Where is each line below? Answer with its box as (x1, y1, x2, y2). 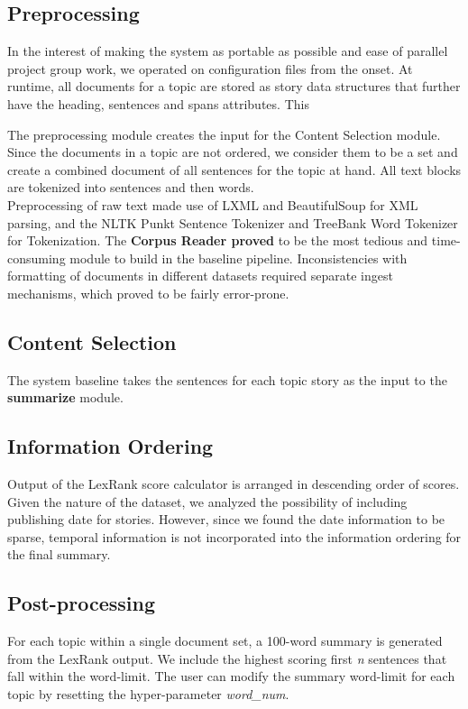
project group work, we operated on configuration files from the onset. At (7, 59, 413, 78)
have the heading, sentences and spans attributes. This (7, 94, 309, 113)
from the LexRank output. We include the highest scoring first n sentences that (7, 649, 447, 668)
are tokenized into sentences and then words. (7, 178, 254, 197)
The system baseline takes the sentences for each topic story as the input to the (7, 370, 447, 389)
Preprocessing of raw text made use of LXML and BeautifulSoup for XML (7, 195, 418, 214)
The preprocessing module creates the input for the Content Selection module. (7, 124, 441, 143)
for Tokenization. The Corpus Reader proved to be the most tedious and (7, 231, 428, 250)
